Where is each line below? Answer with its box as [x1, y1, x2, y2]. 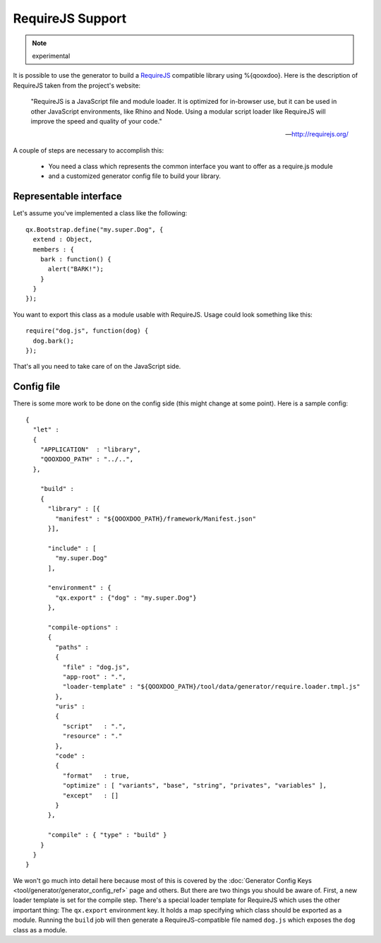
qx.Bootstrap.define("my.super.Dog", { [25, 225, 164, 233]
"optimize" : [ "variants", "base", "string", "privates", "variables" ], [62, 781, 327, 790]
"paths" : [55, 643, 90, 651]
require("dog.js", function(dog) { [25, 327, 149, 335]
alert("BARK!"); [47, 265, 104, 273]
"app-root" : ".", [62, 672, 126, 681]
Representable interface [13, 191, 123, 203]
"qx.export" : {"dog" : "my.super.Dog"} [55, 593, 197, 602]
